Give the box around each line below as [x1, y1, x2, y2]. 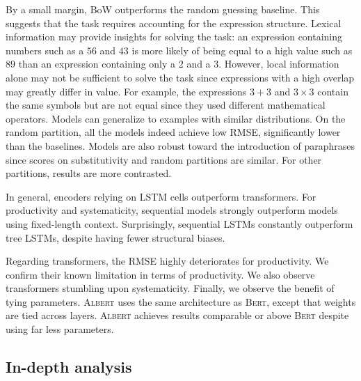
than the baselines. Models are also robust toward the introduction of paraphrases [6, 138, 355, 153]
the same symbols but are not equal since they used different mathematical [6, 98, 326, 112]
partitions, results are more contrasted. [6, 166, 172, 180]
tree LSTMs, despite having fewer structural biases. [6, 230, 225, 244]
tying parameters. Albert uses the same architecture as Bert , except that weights [6, 294, 356, 309]
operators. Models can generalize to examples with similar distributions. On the [6, 111, 346, 125]
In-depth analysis [6, 356, 132, 378]
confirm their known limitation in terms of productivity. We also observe [6, 267, 315, 281]
